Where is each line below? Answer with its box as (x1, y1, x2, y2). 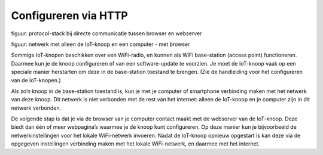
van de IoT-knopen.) (11, 76, 61, 83)
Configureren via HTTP (11, 9, 128, 22)
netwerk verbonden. (11, 104, 62, 111)
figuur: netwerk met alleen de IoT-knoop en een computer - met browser (11, 41, 190, 48)
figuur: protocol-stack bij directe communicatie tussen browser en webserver (11, 30, 202, 37)
